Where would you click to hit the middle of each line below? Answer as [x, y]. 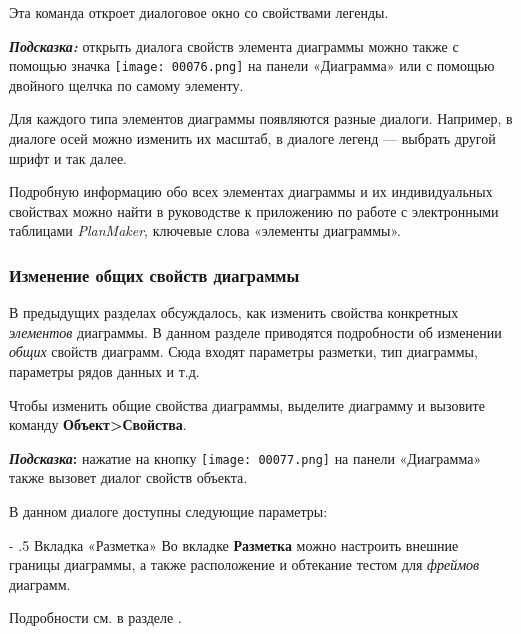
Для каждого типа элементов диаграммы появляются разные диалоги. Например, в [261, 118]
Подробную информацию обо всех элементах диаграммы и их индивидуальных [251, 191]
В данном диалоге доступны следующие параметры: [168, 511]
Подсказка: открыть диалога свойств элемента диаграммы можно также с [234, 45]
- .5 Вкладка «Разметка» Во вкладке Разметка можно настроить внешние [234, 544]
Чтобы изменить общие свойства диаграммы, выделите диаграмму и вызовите [247, 404]
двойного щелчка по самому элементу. [126, 84]
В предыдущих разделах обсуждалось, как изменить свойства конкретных [234, 312]
